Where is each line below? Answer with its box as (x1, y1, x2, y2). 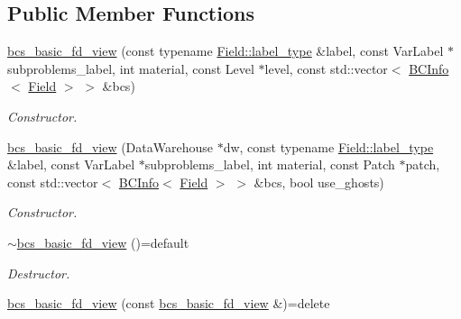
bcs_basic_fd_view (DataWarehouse (7, 137, 213, 156)
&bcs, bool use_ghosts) (254, 172, 384, 191)
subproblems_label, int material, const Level (7, 59, 254, 77)
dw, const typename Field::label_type (223, 137, 434, 156)
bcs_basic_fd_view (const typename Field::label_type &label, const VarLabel (7, 41, 444, 60)
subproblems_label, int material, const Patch (144, 155, 395, 174)
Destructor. (7, 263, 70, 282)
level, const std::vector (264, 59, 388, 77)
